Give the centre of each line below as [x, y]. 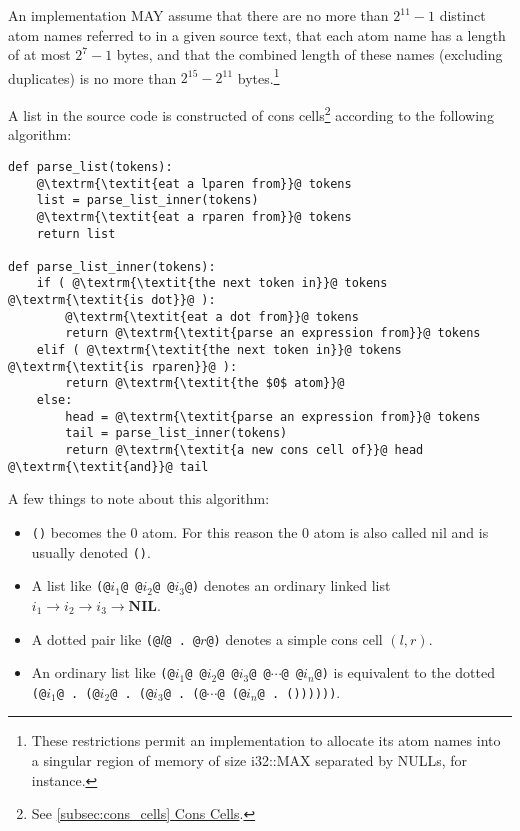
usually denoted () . [91, 551]
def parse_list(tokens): [90, 166]
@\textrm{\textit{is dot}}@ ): [112, 300]
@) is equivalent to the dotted [405, 672]
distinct [462, 15]
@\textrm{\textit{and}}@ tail [108, 466]
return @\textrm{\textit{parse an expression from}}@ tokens [273, 333]
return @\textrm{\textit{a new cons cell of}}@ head [244, 450]
